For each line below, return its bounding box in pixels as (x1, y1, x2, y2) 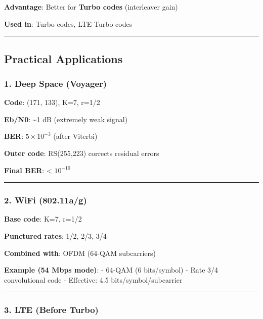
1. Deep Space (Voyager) (4, 77, 107, 89)
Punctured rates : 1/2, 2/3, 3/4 (4, 230, 107, 241)
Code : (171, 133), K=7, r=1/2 (4, 97, 100, 108)
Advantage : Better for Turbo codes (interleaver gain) (4, 2, 178, 12)
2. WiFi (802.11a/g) (4, 194, 87, 206)
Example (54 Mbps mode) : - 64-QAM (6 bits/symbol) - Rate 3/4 (4, 264, 218, 275)
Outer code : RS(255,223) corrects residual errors (4, 147, 159, 158)
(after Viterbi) (53, 131, 98, 141)
